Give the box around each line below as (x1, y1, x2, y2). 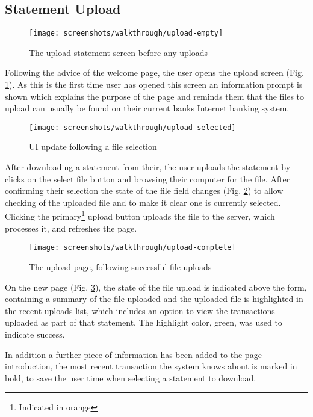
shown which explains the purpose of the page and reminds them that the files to (5, 90, 305, 102)
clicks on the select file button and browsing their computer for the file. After (5, 172, 290, 185)
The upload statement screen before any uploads (29, 46, 208, 58)
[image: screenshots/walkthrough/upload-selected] (29, 123, 236, 132)
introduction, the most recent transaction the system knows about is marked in (5, 360, 297, 372)
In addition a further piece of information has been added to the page (5, 348, 262, 360)
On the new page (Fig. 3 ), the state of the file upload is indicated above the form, (5, 280, 307, 293)
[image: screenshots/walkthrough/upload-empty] (29, 29, 223, 38)
